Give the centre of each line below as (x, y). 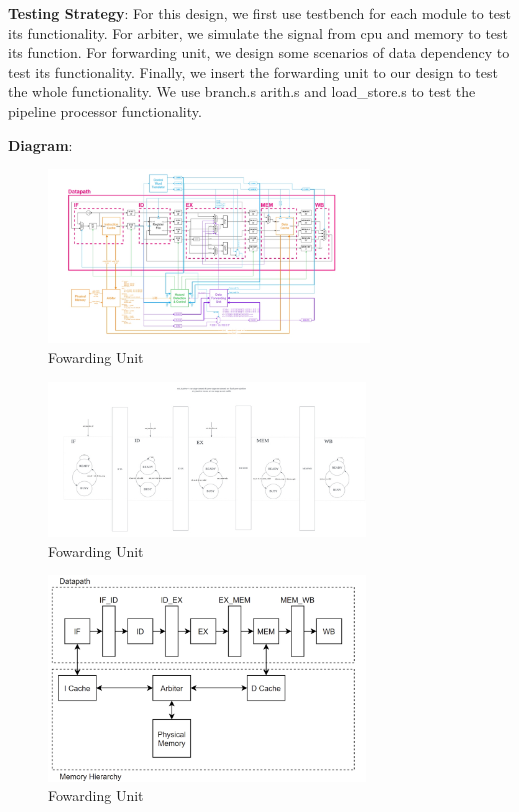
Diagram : (40, 144)
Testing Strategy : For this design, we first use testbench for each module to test (260, 13)
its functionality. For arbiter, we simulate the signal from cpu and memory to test (258, 32)
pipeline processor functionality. (105, 110)
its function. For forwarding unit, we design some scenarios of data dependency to (259, 52)
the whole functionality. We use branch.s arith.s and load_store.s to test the (242, 91)
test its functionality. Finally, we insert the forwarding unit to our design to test (253, 71)
